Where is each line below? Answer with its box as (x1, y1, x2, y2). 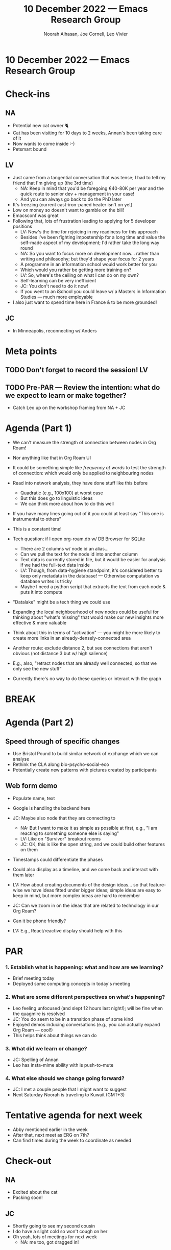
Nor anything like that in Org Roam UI (12, 454, 91, 461)
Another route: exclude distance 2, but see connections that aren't (12, 644, 153, 651)
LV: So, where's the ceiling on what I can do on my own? (20, 272, 139, 278)
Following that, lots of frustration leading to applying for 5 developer (12, 218, 156, 224)
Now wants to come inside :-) (12, 140, 75, 147)
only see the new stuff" (12, 665, 62, 671)
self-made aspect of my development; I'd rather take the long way (20, 239, 160, 246)
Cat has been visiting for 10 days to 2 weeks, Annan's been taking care (12, 130, 162, 136)
